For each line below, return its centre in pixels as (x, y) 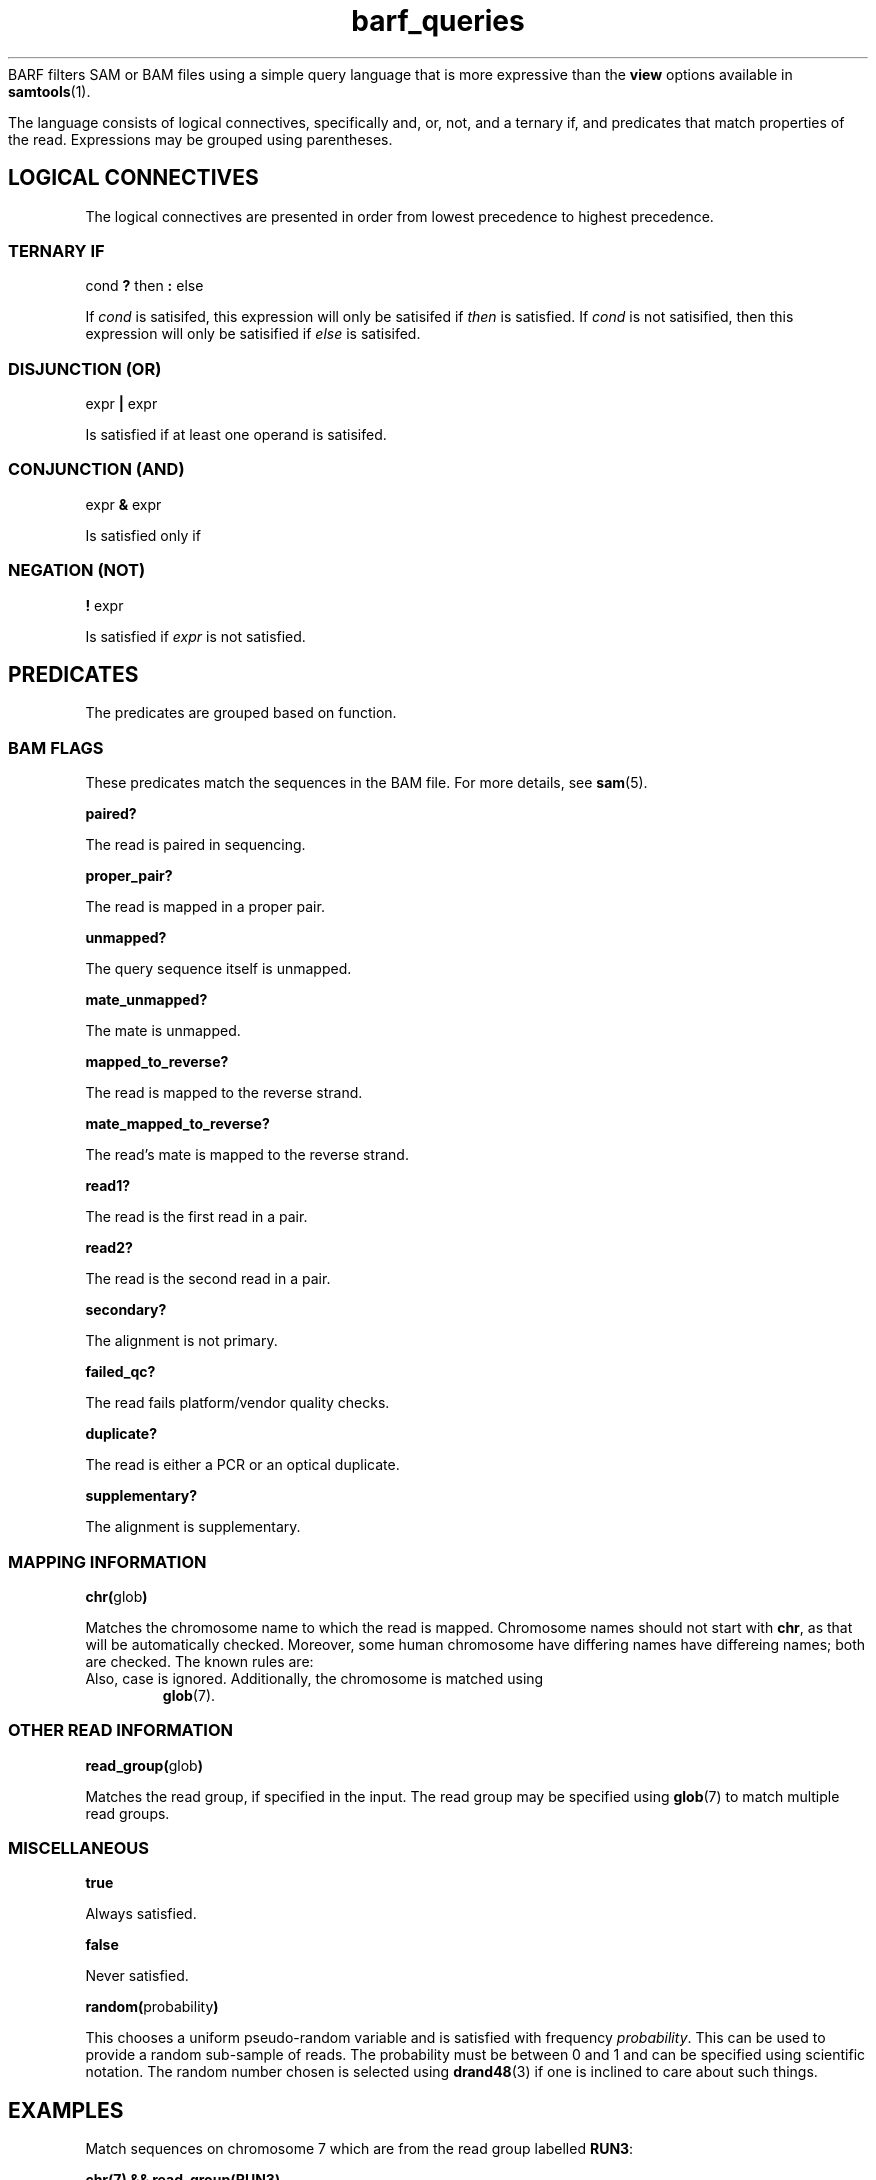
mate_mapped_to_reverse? (177, 1124)
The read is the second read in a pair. (208, 1279)
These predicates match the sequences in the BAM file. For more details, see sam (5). (366, 783)
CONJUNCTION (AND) (96, 469)
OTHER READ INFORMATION (120, 1730)
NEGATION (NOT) (77, 570)
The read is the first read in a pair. (196, 1217)
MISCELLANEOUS (78, 1848)
